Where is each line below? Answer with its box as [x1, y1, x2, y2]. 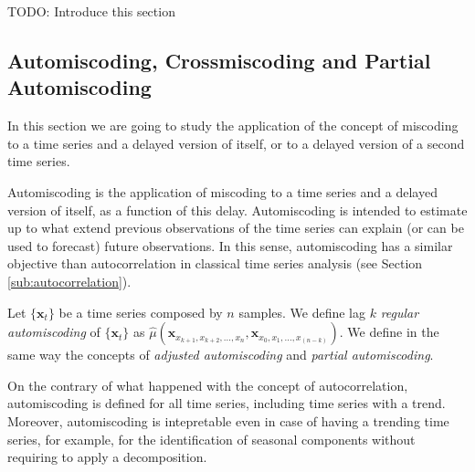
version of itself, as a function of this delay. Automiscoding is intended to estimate [7, 200, 468, 219]
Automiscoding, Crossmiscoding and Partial [7, 46, 431, 74]
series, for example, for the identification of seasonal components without [7, 429, 416, 448]
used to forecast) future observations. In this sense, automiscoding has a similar [7, 236, 453, 255]
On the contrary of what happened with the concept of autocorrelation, [7, 375, 408, 394]
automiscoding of [7, 322, 100, 341]
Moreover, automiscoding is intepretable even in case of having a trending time [7, 411, 449, 430]
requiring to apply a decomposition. [7, 447, 207, 467]
